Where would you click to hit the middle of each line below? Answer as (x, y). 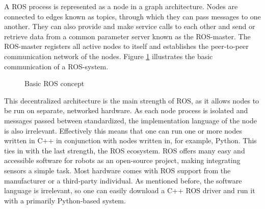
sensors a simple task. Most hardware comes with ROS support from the (117, 170)
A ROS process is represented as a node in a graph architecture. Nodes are (121, 6)
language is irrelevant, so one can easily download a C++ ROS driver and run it (130, 190)
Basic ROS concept (55, 83)
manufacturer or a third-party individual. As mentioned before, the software (123, 180)
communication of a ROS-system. (56, 66)
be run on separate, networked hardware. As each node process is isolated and (126, 110)
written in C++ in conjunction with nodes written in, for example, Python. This (130, 140)
